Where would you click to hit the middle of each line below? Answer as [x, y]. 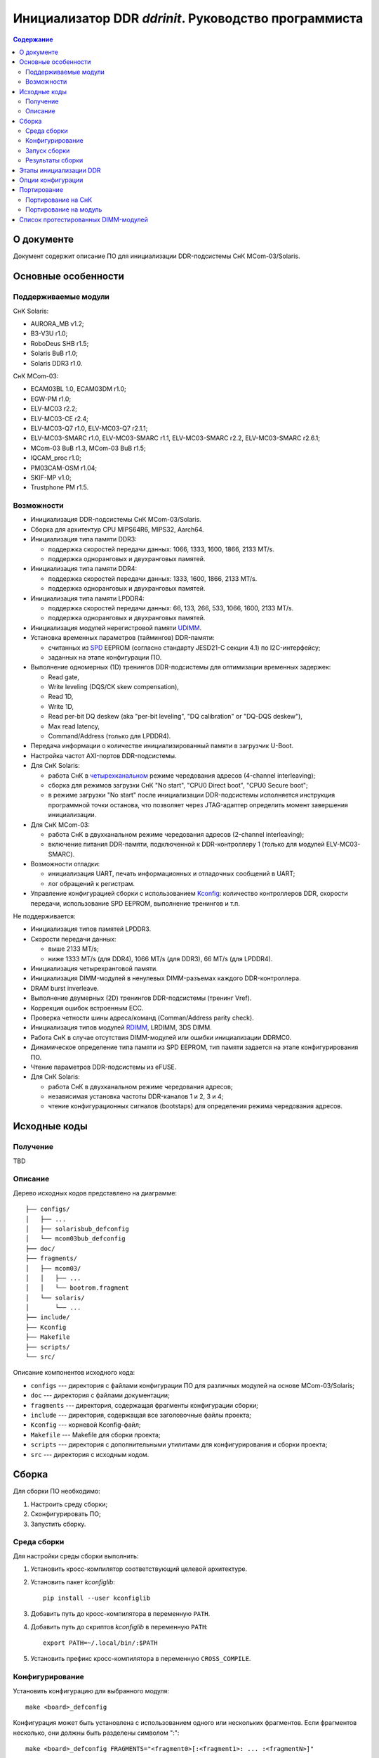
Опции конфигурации [51, 180]
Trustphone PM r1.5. [60, 487]
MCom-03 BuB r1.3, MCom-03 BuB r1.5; [88, 448]
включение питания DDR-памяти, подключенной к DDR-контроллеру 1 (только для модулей [186, 845]
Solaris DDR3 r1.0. [56, 363]
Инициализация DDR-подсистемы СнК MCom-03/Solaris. [116, 520]
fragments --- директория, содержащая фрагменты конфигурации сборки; [145, 1405]
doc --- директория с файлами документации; [100, 1395]
